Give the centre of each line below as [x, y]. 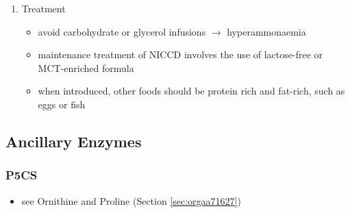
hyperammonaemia [266, 31]
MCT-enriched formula [86, 67]
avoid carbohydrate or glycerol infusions [122, 31]
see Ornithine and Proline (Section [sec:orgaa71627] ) [131, 200]
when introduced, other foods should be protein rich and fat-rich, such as [191, 91]
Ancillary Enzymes [74, 141]
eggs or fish [62, 104]
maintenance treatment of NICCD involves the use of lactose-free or [180, 54]
